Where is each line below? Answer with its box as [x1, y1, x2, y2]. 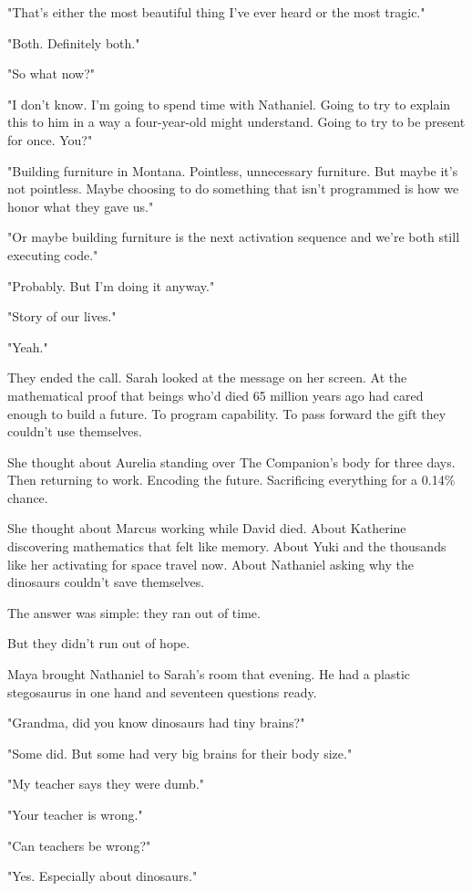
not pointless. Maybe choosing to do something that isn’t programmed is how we [7, 179, 459, 198]
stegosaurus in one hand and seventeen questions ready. [7, 682, 317, 701]
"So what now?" [7, 64, 96, 83]
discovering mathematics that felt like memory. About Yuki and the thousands [7, 537, 446, 556]
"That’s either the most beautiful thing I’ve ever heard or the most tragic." [7, 3, 426, 21]
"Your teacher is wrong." [7, 805, 143, 823]
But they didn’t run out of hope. [7, 634, 190, 653]
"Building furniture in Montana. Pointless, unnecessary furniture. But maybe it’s [7, 161, 458, 180]
